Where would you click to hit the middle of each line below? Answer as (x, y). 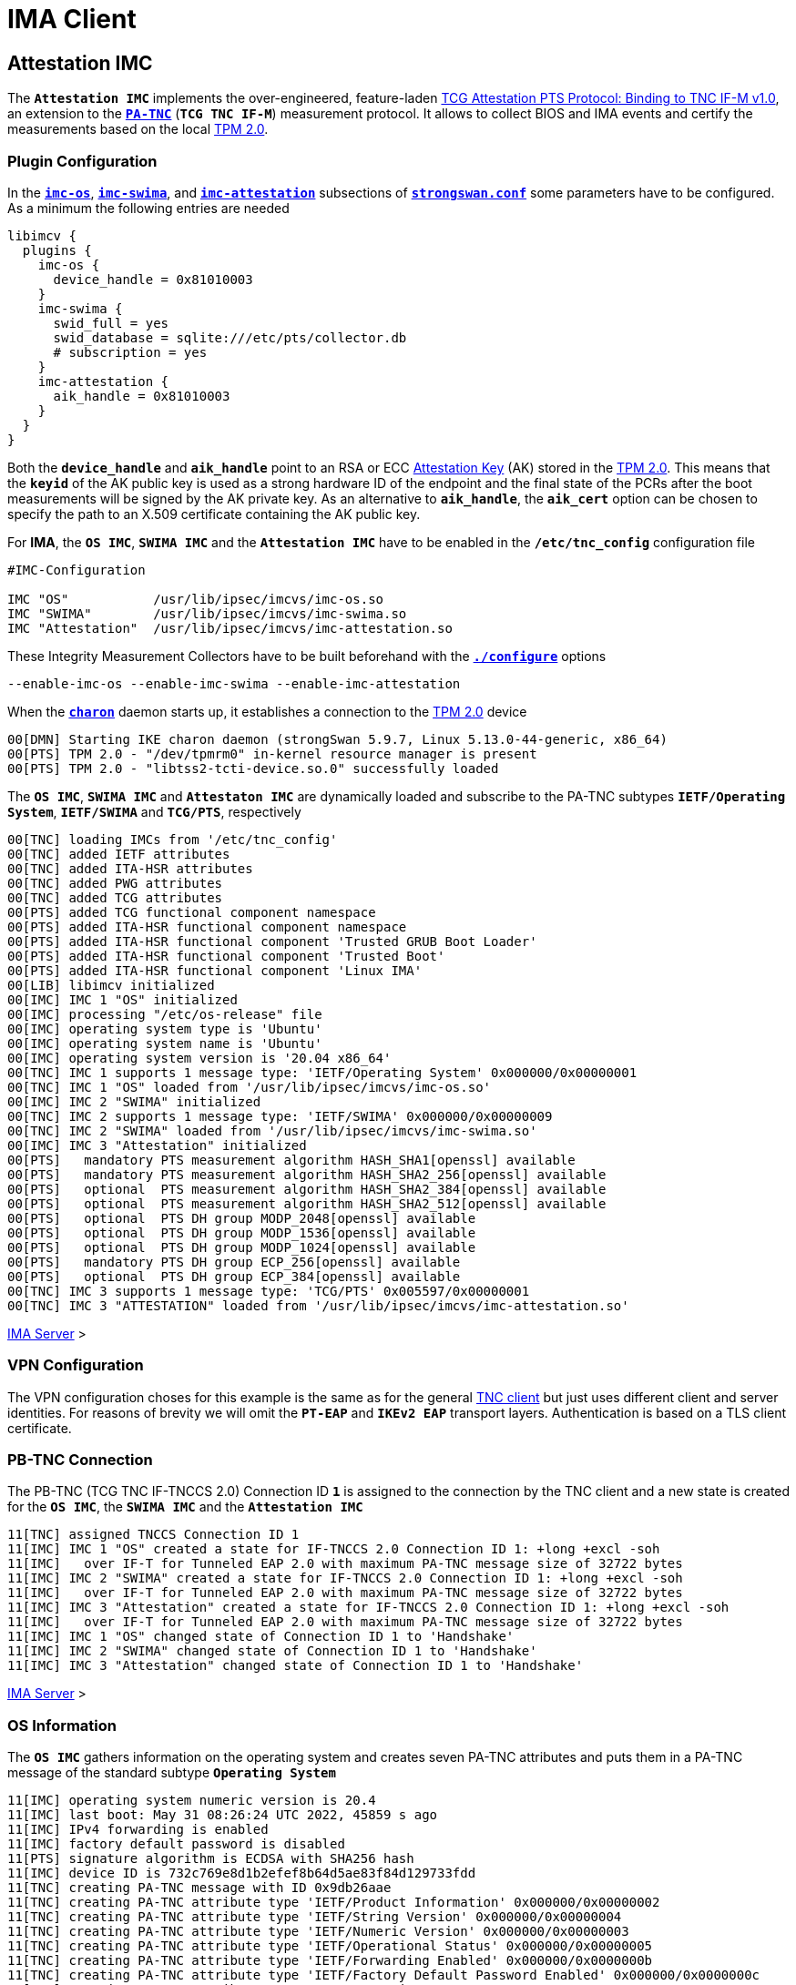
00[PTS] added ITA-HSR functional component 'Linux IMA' (215, 970)
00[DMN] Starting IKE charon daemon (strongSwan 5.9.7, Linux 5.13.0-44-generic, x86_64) (337, 739)
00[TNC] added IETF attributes (119, 854)
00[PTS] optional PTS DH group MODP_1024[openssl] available (242, 1247)
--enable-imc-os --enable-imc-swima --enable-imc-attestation (234, 683)
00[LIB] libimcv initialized (111, 985)
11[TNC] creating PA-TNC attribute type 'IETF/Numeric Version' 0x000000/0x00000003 (318, 1932)
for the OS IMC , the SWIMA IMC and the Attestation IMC (185, 1507)
